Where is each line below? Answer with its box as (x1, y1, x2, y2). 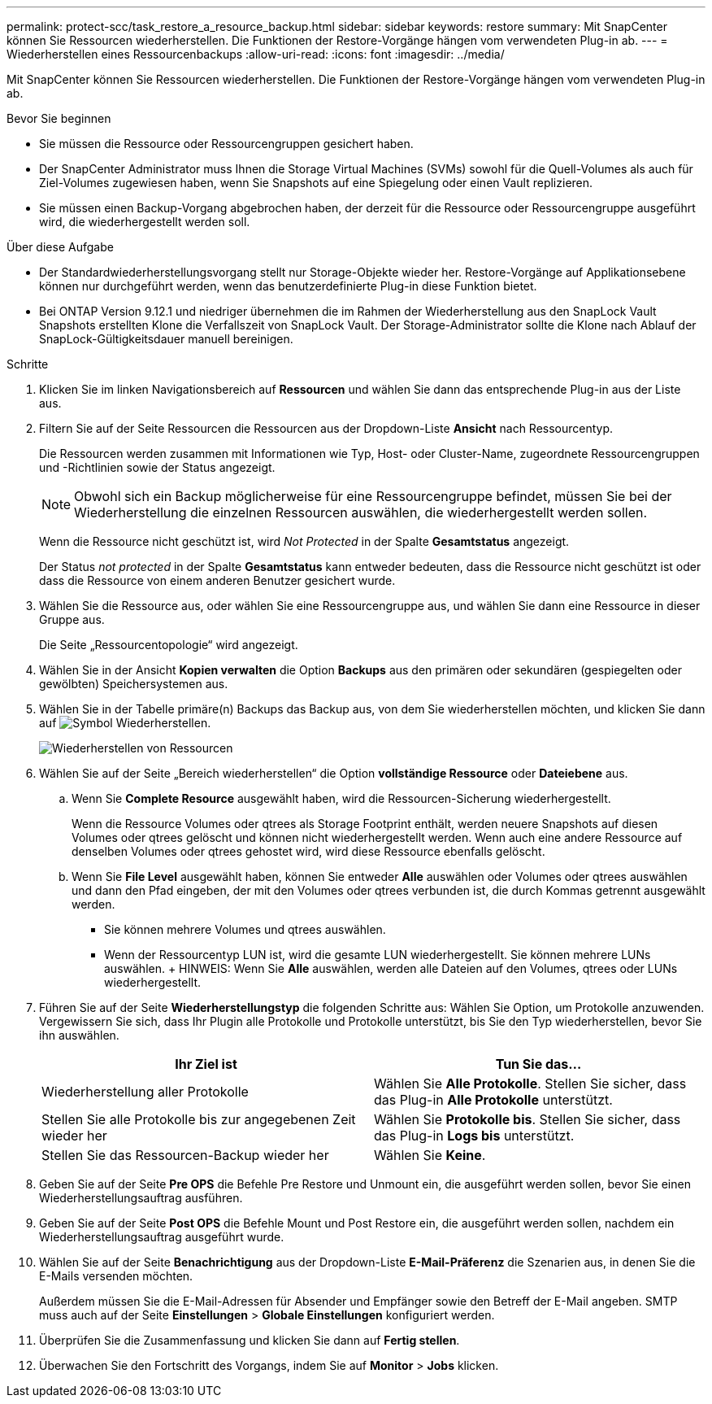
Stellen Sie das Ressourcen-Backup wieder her (41, 1147, 329, 1163)
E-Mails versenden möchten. (39, 1269, 193, 1283)
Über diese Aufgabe (7, 240, 114, 254)
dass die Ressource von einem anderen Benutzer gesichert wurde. (39, 573, 396, 587)
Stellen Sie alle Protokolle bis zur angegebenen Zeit (41, 1111, 356, 1127)
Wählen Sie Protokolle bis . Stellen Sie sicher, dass (374, 1111, 681, 1127)
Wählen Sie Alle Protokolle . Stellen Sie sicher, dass (374, 1075, 687, 1092)
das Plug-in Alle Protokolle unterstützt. (374, 1092, 613, 1108)
